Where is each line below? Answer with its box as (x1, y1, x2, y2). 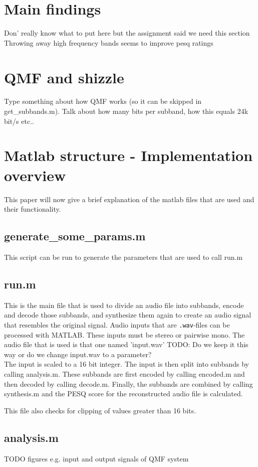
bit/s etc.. (4, 115, 34, 126)
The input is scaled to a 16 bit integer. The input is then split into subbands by (4, 359, 249, 369)
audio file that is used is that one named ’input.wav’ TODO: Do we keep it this (4, 339, 248, 350)
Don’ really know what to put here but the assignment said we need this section (4, 28, 250, 38)
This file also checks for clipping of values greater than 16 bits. (4, 405, 196, 415)
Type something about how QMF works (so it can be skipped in (4, 96, 202, 106)
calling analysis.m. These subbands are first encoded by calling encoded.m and (4, 368, 245, 379)
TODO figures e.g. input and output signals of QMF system (4, 453, 189, 463)
